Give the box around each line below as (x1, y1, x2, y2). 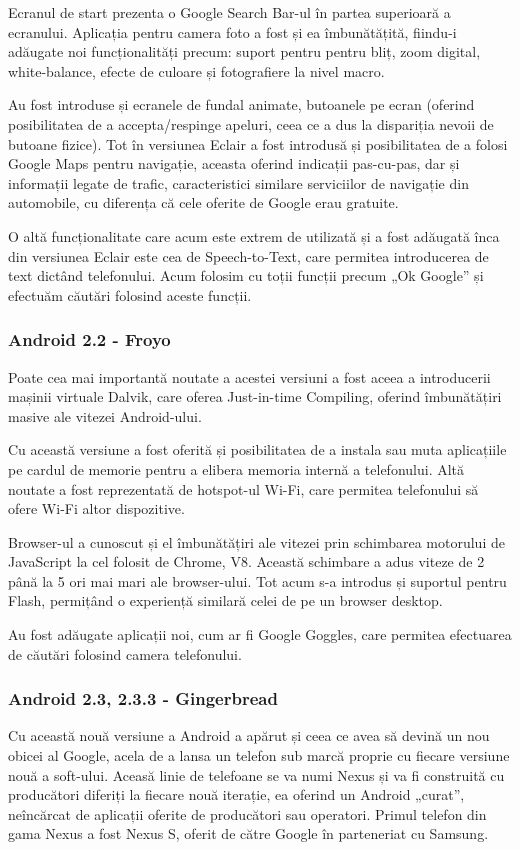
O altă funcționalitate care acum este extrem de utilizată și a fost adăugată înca (8, 225, 500, 246)
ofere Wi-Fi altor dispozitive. (8, 498, 185, 519)
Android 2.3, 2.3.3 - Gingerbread (8, 686, 278, 711)
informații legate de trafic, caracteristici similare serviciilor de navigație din (8, 172, 469, 193)
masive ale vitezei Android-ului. (8, 405, 202, 426)
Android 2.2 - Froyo (8, 327, 171, 352)
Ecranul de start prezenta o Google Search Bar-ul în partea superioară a (8, 2, 451, 22)
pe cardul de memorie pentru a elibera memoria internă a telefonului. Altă (8, 458, 465, 479)
